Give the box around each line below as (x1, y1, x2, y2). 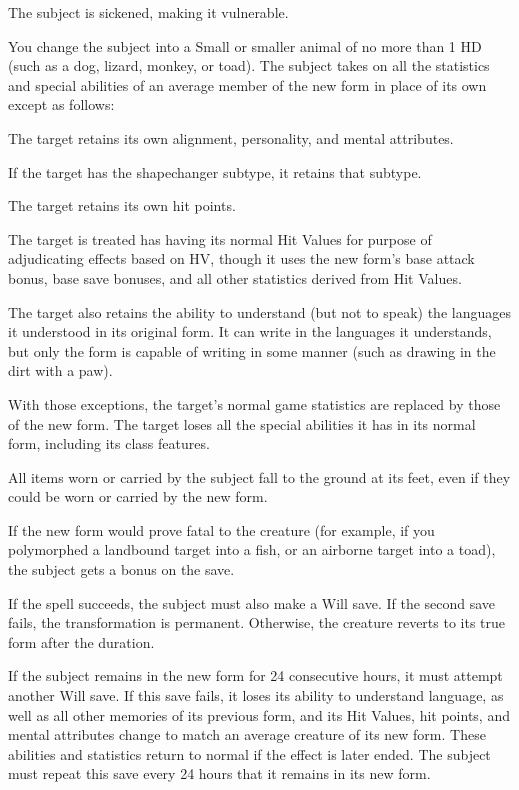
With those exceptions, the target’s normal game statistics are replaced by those (8, 393, 501, 414)
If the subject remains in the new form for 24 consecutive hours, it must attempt (8, 665, 503, 686)
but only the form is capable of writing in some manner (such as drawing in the (8, 340, 496, 361)
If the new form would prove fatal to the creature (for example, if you (8, 519, 435, 540)
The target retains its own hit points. (8, 195, 236, 216)
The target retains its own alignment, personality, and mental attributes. (8, 127, 454, 148)
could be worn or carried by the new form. (8, 486, 268, 507)
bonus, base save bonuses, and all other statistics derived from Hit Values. (8, 267, 462, 288)
